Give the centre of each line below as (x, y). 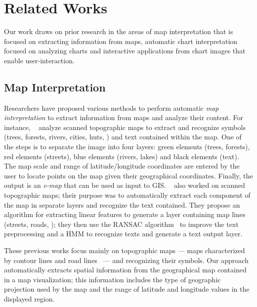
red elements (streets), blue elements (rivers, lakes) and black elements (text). (122, 156)
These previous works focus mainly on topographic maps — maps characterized (125, 250)
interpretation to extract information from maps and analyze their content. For (124, 117)
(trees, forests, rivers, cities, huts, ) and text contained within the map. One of (123, 137)
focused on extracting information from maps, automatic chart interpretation (121, 41)
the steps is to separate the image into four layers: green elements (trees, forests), (127, 147)
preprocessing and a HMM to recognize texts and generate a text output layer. (123, 234)
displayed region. (29, 298)
